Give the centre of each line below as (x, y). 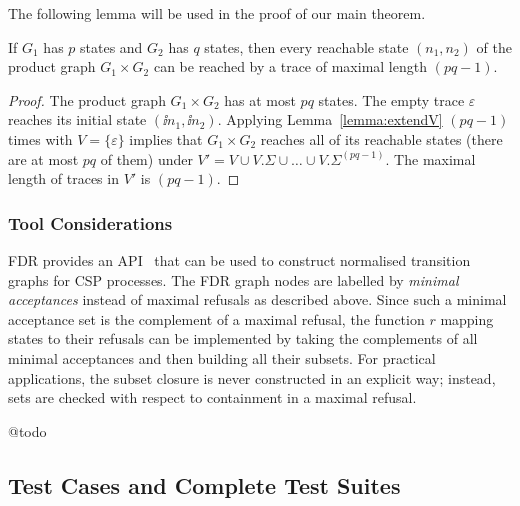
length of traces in (63, 178)
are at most (43, 158)
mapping (467, 318)
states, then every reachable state (306, 46)
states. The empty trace (391, 99)
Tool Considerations (90, 222)
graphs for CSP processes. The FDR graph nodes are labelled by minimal (233, 279)
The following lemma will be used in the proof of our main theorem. (217, 13)
